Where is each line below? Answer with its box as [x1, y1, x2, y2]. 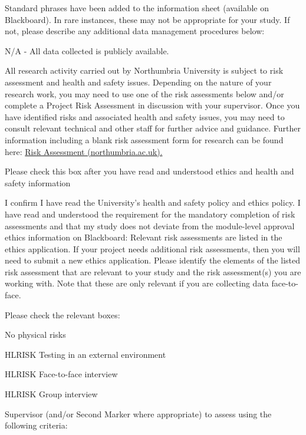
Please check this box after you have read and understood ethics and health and [5, 165, 294, 177]
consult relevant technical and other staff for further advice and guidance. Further [5, 122, 301, 134]
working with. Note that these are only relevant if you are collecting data [5, 277, 269, 289]
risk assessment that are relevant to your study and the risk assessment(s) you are [5, 265, 301, 278]
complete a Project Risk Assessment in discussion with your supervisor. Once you [5, 99, 300, 111]
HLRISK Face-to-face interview [5, 368, 118, 380]
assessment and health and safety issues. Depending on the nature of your [5, 75, 272, 88]
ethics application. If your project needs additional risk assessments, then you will [5, 242, 300, 255]
